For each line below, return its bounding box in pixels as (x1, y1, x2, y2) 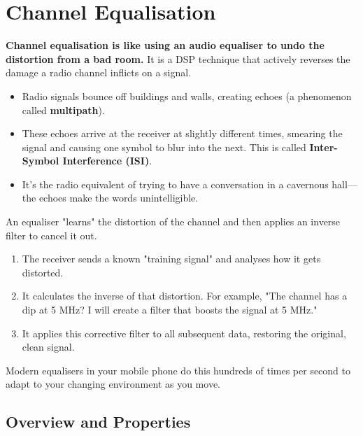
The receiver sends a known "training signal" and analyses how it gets (22, 251, 321, 266)
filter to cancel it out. (6, 227, 97, 242)
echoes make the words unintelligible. (38, 190, 199, 205)
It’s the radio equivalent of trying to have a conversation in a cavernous (22, 176, 329, 191)
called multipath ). (22, 102, 105, 117)
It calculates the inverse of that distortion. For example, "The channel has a (22, 288, 348, 303)
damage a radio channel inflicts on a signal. (6, 65, 192, 80)
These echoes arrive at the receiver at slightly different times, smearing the (22, 126, 343, 141)
